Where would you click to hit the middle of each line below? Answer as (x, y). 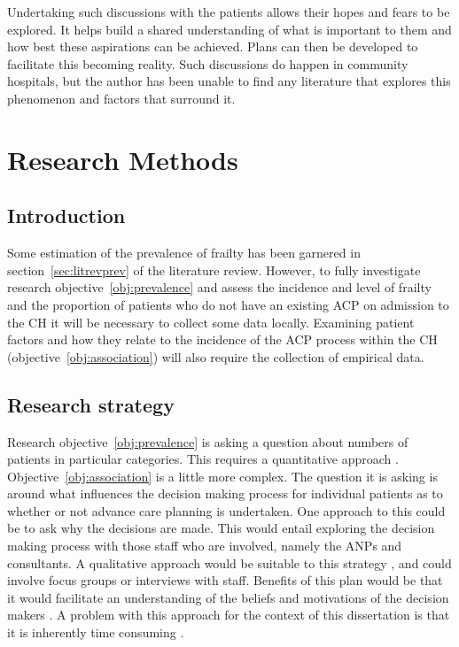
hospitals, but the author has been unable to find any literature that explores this (229, 81)
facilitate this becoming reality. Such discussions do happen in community (208, 63)
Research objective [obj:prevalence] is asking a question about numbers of (208, 441)
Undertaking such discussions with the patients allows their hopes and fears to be (229, 12)
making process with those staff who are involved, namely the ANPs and (205, 546)
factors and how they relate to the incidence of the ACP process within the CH (222, 339)
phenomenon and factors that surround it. (121, 98)
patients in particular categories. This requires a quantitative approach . (203, 459)
